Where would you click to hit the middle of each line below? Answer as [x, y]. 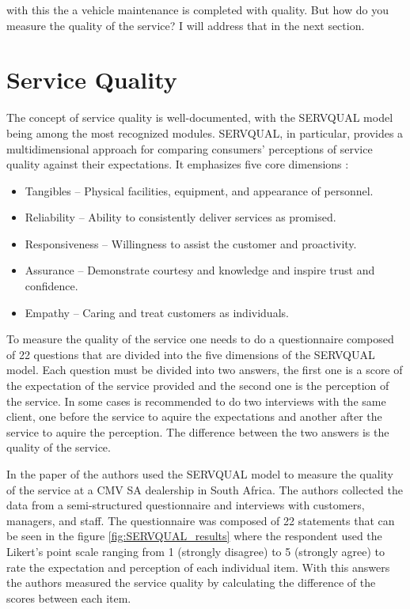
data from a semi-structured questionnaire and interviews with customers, [186, 505]
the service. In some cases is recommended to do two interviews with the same [196, 401]
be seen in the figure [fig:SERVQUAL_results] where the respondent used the [194, 536]
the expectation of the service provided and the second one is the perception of [198, 386]
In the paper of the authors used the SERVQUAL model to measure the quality [200, 474]
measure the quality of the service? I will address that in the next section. [186, 25]
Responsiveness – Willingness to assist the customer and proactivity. [191, 243]
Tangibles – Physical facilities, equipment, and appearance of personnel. [199, 190]
